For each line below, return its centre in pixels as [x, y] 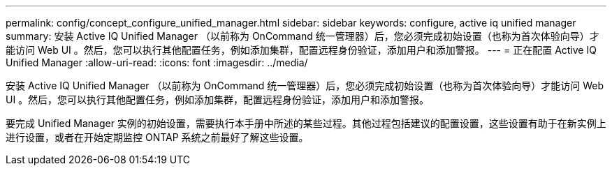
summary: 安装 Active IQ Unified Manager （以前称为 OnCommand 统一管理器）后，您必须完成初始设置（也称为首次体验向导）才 [303, 36]
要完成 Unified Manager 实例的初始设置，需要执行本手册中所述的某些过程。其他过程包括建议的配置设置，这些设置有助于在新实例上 [306, 123]
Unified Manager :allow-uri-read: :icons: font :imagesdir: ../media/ [157, 62]
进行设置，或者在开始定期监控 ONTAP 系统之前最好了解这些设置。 [157, 137]
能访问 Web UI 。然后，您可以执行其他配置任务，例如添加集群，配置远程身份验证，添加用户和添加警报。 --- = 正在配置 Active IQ [301, 50]
